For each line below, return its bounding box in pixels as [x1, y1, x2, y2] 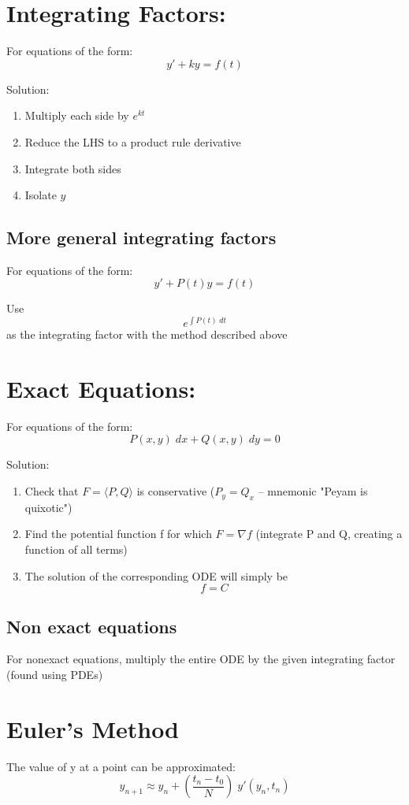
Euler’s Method [6, 712, 180, 744]
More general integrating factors [6, 225, 277, 250]
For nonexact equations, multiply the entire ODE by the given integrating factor [6, 651, 396, 667]
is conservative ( [136, 483, 215, 499]
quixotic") [24, 499, 73, 515]
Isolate [24, 187, 57, 203]
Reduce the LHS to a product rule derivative [24, 133, 241, 150]
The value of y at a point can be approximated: [6, 758, 236, 774]
